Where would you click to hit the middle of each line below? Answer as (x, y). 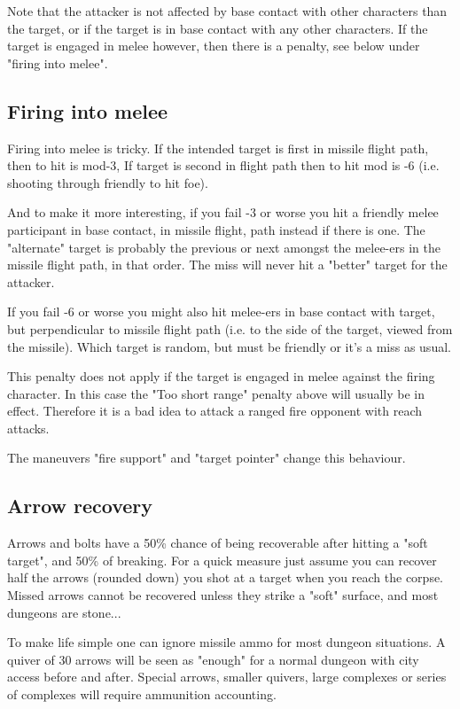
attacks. (28, 428)
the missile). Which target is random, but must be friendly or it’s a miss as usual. (229, 346)
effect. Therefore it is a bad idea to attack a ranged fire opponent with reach (215, 411)
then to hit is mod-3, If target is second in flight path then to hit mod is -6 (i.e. (223, 165)
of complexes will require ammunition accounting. (142, 694)
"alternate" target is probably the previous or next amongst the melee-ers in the (224, 247)
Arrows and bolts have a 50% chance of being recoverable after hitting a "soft (218, 543)
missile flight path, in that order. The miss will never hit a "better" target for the (227, 265)
